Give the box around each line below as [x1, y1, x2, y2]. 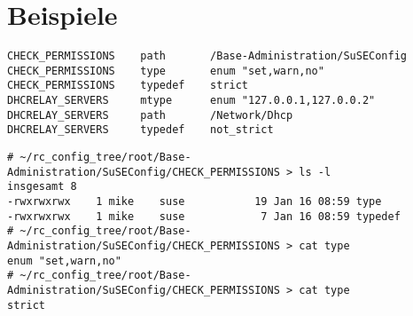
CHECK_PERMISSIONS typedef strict [7, 79, 249, 92]
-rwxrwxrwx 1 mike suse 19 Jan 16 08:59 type [7, 195, 382, 209]
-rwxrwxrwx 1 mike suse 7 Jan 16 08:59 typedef [7, 209, 401, 223]
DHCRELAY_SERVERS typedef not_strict [7, 123, 274, 137]
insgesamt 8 [7, 180, 77, 194]
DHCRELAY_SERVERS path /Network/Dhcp [7, 108, 293, 122]
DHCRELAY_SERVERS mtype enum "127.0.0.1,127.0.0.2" [7, 94, 376, 107]
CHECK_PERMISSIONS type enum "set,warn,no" [7, 64, 324, 77]
